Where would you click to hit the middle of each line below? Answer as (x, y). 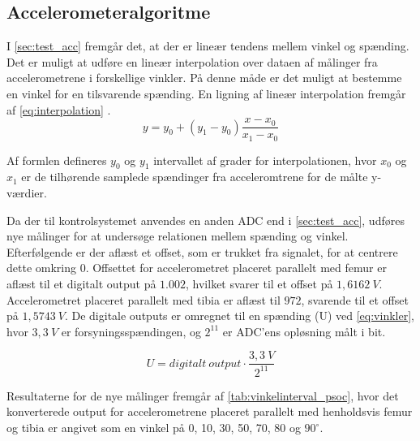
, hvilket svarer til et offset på (259, 284)
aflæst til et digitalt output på (81, 284)
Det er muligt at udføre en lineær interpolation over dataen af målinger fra (192, 61)
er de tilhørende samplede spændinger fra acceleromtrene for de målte (195, 177)
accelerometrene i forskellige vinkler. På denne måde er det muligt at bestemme (204, 78)
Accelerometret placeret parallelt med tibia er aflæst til (144, 299)
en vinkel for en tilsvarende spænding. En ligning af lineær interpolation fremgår (206, 93)
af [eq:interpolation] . (59, 109)
